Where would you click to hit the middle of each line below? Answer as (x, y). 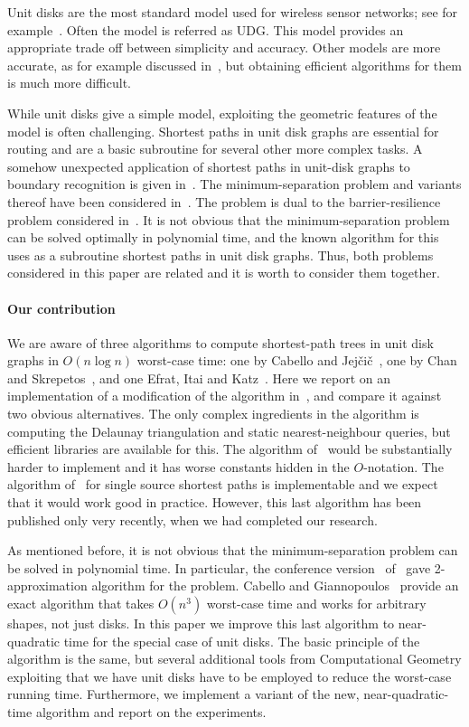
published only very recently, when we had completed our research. (192, 519)
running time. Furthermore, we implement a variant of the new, (183, 694)
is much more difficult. (69, 83)
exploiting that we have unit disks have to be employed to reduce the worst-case (230, 676)
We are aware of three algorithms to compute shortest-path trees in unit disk (220, 342)
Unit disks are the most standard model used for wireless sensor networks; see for (233, 12)
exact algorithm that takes (81, 604)
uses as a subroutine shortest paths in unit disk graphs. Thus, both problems (220, 255)
